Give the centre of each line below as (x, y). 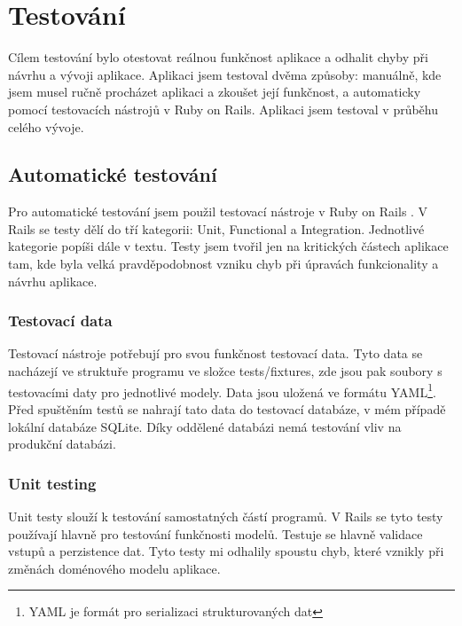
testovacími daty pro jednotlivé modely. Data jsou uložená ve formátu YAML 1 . (222, 390)
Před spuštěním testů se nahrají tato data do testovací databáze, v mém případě (227, 408)
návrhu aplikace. (53, 281)
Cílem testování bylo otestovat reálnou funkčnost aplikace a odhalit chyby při (218, 57)
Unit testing (52, 483)
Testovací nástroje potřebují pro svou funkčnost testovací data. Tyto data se (215, 353)
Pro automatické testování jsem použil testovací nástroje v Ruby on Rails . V (218, 211)
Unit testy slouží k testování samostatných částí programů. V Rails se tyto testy (226, 516)
